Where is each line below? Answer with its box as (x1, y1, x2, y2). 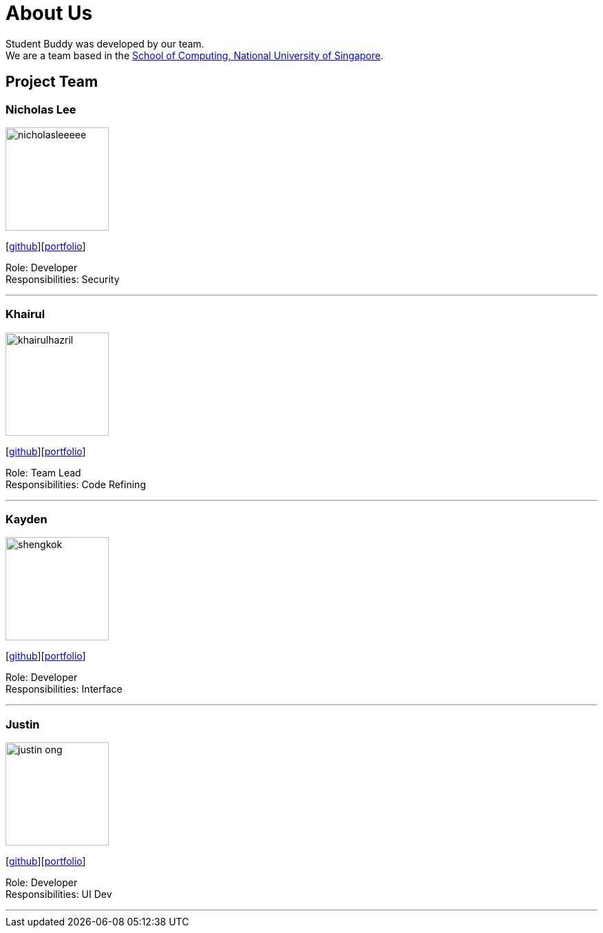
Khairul (6, 307, 45, 322)
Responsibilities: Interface (6, 683, 123, 695)
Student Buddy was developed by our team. (6, 37, 204, 50)
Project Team (6, 73, 98, 91)
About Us (6, 1, 93, 25)
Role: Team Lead (6, 466, 81, 479)
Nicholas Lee (6, 102, 76, 116)
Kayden (6, 512, 47, 527)
